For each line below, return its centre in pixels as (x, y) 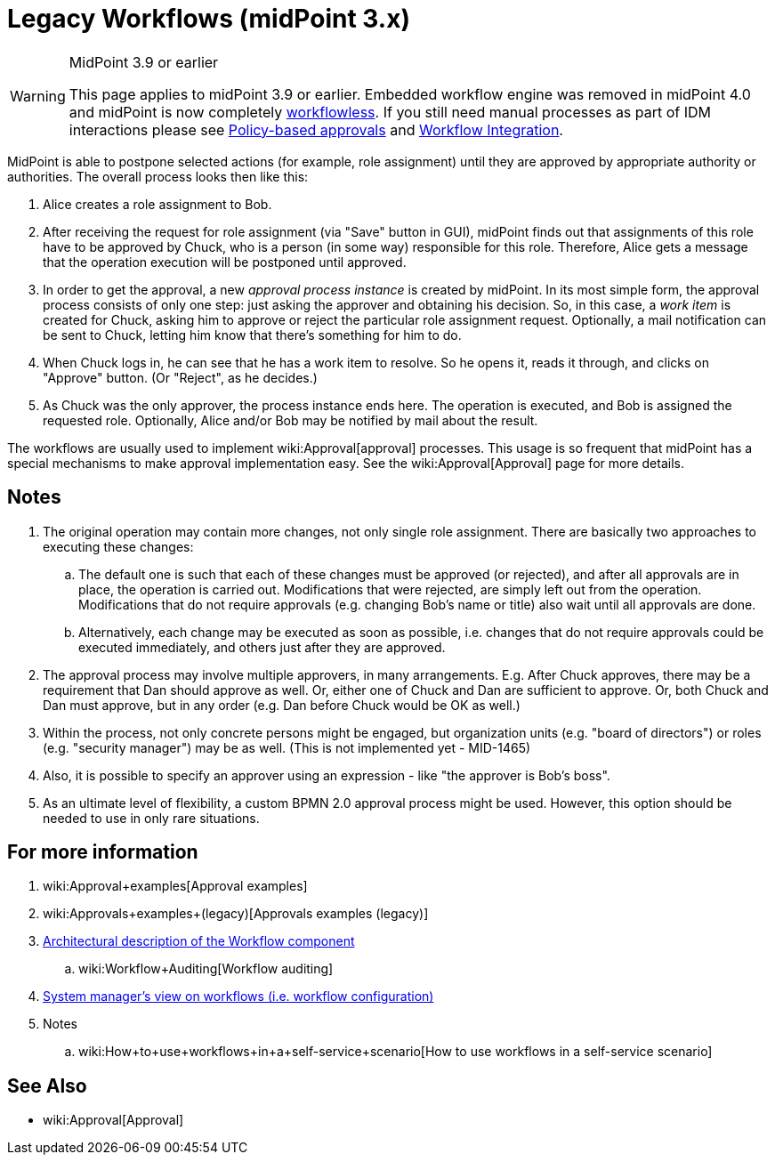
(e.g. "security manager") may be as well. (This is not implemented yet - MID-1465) (287, 747)
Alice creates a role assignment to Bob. (157, 204)
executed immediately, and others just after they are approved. (262, 647)
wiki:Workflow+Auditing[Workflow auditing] (206, 969)
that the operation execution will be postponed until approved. (225, 262)
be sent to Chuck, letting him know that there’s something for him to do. (252, 335)
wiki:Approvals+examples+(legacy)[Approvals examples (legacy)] (236, 914)
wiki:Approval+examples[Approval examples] (175, 886)
